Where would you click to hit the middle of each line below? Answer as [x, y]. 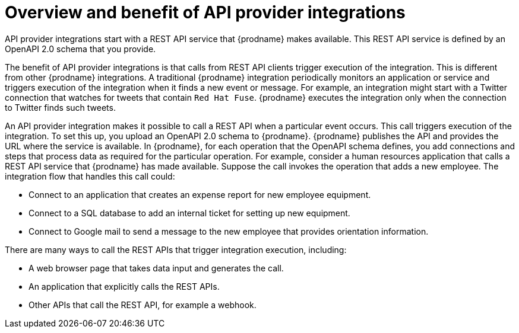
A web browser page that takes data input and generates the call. [156, 268]
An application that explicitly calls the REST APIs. [124, 286]
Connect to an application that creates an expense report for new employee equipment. [200, 194]
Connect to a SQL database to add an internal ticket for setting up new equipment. [189, 213]
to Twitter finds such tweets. [60, 107]
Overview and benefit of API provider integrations [205, 12]
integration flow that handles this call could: [90, 176]
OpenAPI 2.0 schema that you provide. [80, 49]
